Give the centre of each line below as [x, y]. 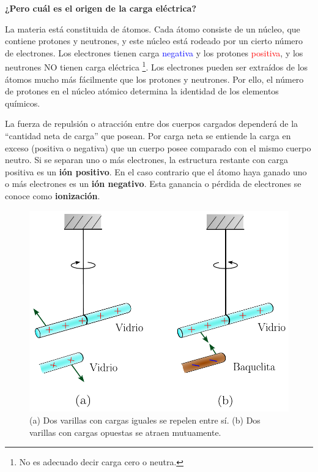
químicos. [23, 103]
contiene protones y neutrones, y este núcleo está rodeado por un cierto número [154, 41]
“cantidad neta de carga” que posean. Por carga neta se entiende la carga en [148, 135]
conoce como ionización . [53, 195]
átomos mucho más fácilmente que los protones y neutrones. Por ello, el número [154, 79]
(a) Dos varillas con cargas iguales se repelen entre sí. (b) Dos [145, 420]
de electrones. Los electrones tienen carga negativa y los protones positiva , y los [154, 52]
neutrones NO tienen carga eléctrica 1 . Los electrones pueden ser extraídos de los [157, 66]
